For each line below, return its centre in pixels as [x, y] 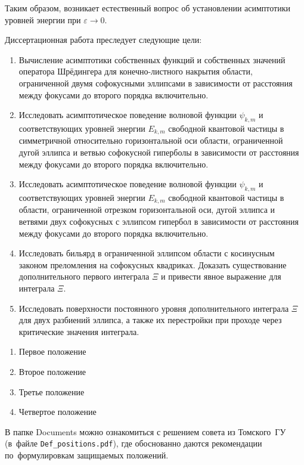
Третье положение [52, 391]
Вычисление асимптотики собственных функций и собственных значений [152, 59]
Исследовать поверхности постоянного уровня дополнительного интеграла [154, 308]
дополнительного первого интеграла [84, 276]
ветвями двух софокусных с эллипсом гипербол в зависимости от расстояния [159, 221]
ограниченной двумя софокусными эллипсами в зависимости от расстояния [156, 83]
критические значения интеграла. [79, 331]
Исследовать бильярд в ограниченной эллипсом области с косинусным [147, 253]
